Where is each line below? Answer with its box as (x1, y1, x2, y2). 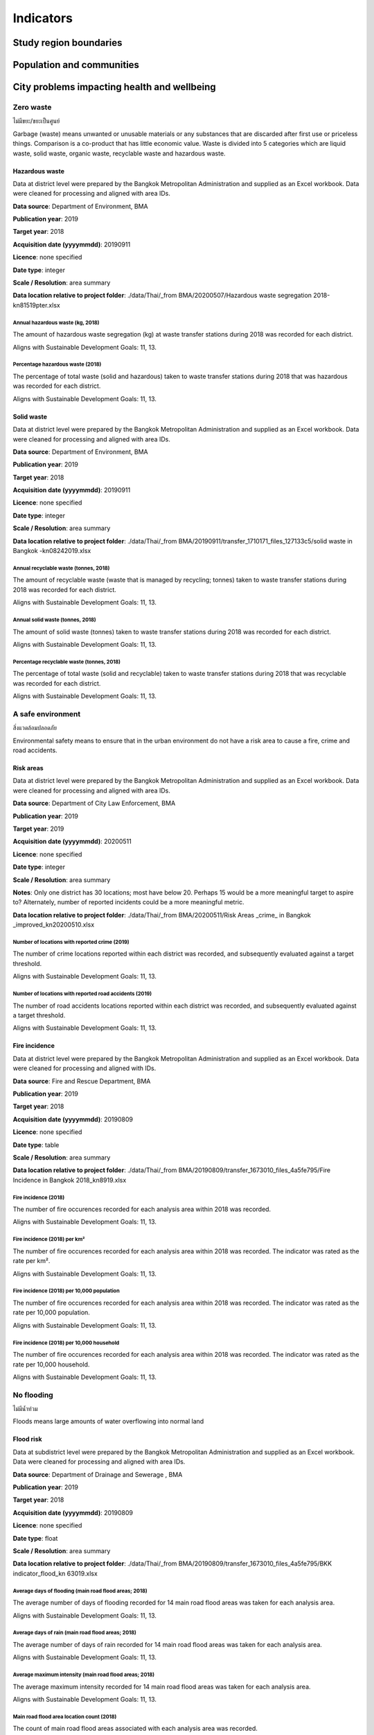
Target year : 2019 (12, 824, 64, 833)
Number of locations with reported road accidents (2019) (12, 990, 152, 997)
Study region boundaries (12, 37, 123, 49)
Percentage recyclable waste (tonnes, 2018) (12, 658, 121, 666)
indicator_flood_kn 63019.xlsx (12, 1569, 98, 1577)
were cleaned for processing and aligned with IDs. (12, 1064, 157, 1072)
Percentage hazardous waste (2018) (12, 361, 102, 368)
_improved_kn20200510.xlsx (12, 920, 95, 929)
